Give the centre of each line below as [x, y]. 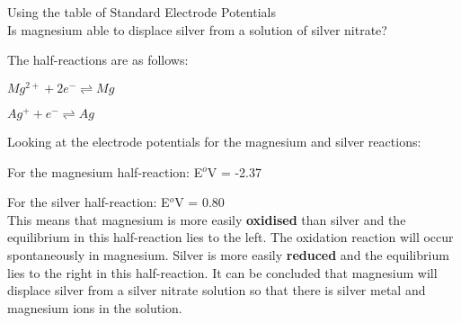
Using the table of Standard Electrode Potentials [142, 12]
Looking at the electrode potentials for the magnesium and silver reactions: [214, 141]
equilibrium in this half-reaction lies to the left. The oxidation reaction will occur [230, 237]
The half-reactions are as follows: [98, 60]
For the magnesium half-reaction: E [105, 171]
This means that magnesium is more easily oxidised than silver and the [207, 219]
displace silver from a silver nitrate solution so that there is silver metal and [217, 290]
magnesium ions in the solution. [95, 307]
